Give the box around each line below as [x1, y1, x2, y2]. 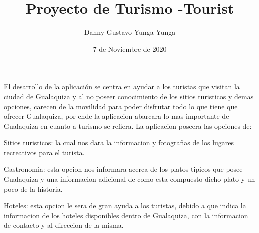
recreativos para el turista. [4, 147, 85, 157]
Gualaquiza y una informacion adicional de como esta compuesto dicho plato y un [4, 174, 255, 184]
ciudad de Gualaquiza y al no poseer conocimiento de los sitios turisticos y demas [4, 91, 254, 101]
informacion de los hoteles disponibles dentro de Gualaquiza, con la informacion [4, 210, 248, 220]
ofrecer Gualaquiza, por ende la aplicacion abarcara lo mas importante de [4, 111, 229, 121]
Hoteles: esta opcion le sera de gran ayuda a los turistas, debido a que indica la [4, 200, 246, 211]
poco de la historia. [4, 183, 63, 194]
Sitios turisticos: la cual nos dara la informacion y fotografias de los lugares [4, 137, 234, 148]
